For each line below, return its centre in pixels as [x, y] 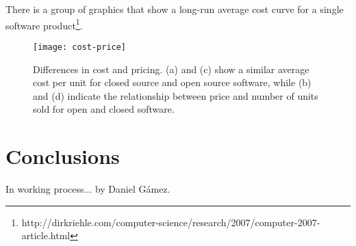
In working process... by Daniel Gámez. [88, 189]
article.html [46, 235]
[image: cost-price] [80, 47]
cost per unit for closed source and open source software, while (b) [172, 82]
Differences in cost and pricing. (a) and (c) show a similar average [171, 69]
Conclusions [63, 156]
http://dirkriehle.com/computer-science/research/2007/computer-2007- [171, 222]
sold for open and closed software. [104, 109]
